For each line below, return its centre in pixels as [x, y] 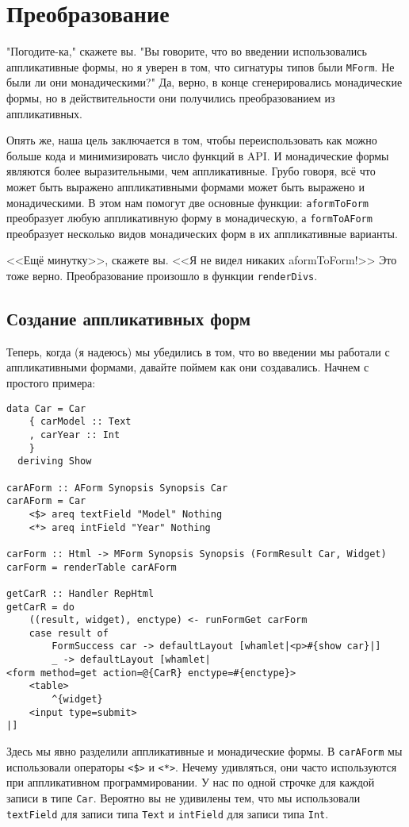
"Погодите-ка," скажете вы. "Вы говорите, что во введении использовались [187, 51]
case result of [69, 633]
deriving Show [55, 462]
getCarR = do [40, 607]
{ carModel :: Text [80, 422]
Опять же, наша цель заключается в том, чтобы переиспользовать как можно [192, 140]
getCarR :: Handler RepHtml [80, 593]
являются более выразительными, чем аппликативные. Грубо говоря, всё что [191, 171]
